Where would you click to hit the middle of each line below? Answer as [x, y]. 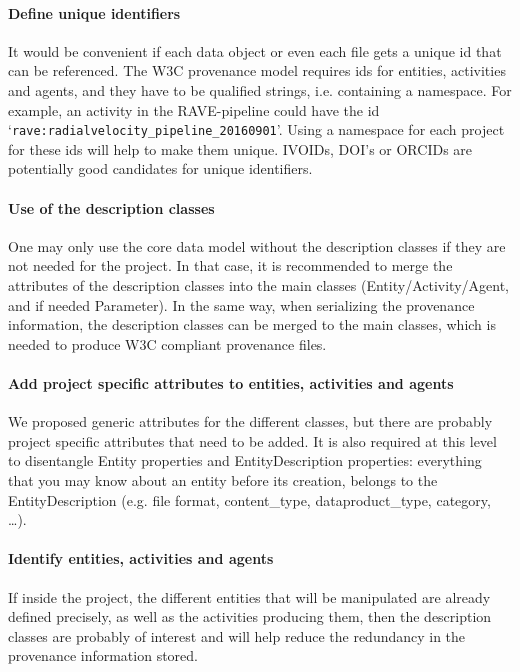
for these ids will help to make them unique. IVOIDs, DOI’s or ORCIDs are [240, 148]
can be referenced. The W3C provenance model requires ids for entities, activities [257, 70]
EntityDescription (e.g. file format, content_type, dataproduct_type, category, [249, 499]
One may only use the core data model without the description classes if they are [257, 245]
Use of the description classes [111, 207]
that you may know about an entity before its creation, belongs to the [223, 479]
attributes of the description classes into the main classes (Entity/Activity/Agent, [258, 285]
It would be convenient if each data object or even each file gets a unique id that [255, 50]
